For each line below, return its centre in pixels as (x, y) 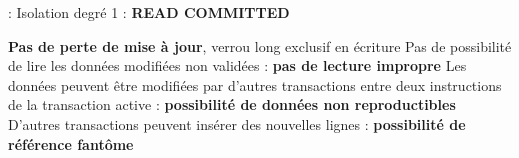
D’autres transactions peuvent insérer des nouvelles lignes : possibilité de (237, 123)
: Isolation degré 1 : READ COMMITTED (149, 12)
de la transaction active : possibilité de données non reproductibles (232, 104)
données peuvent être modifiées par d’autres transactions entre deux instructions (255, 84)
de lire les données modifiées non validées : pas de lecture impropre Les (237, 65)
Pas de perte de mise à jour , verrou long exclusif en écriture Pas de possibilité (260, 45)
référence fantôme (71, 143)
